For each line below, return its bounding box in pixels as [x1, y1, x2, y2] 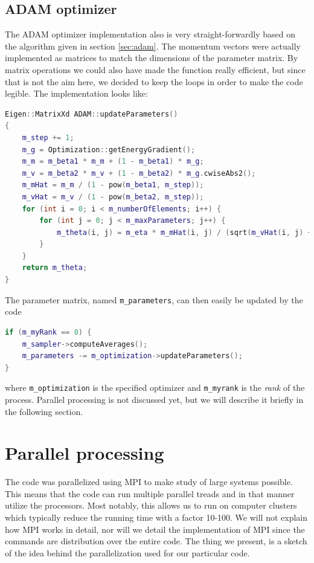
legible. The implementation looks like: [5, 87, 148, 100]
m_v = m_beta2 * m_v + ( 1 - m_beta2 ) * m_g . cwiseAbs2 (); [22, 169, 256, 178]
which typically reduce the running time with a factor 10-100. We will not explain [5, 511, 308, 524]
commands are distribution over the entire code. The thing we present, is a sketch [5, 535, 307, 547]
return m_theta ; [22, 263, 88, 272]
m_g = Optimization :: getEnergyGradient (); [22, 145, 196, 154]
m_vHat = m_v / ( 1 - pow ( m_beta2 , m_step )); [22, 192, 204, 201]
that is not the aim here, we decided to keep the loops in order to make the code [5, 75, 303, 88]
